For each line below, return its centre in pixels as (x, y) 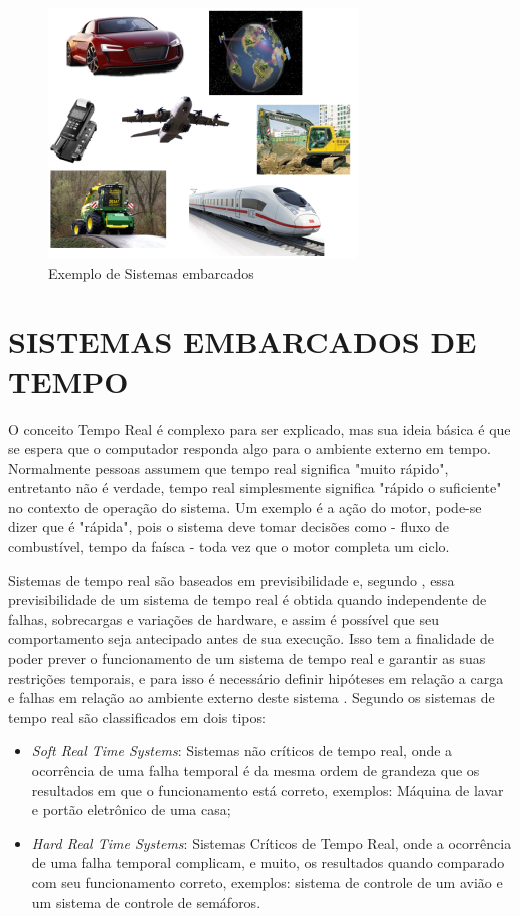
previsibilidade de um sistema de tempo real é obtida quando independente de (247, 599)
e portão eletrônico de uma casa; (131, 809)
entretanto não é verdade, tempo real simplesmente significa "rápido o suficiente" (255, 487)
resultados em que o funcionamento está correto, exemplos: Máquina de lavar (267, 789)
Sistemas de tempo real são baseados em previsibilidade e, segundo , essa (231, 579)
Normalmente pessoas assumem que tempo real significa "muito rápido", (228, 467)
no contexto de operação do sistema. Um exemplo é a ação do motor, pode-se (245, 506)
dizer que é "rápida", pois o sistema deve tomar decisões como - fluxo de (229, 526)
